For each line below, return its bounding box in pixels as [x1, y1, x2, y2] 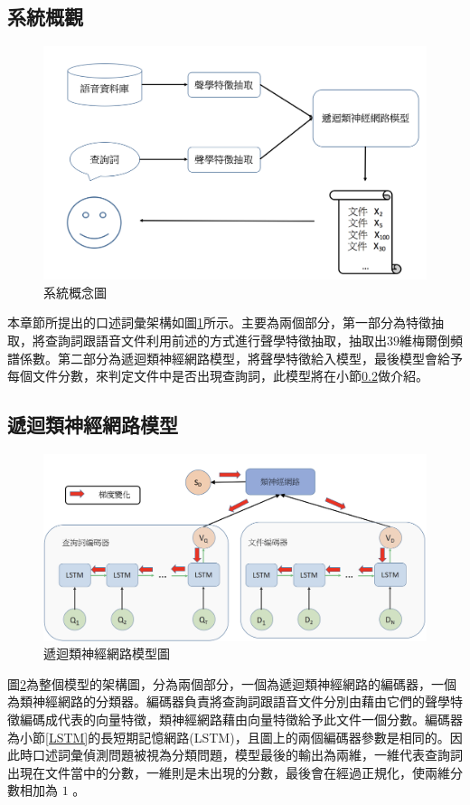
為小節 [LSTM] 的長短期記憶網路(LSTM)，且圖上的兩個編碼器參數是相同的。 [7, 727, 450, 746]
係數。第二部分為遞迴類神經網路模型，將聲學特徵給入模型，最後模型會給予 [19, 348, 463, 367]
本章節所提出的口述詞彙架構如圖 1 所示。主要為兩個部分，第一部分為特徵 [7, 313, 431, 332]
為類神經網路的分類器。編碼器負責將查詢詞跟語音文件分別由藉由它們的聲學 [7, 692, 450, 711]
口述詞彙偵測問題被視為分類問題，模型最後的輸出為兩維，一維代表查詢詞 [32, 745, 463, 764]
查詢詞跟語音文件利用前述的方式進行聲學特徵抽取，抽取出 [44, 330, 387, 349]
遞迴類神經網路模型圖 [43, 644, 170, 663]
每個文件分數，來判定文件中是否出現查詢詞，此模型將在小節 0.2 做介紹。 [7, 366, 428, 385]
